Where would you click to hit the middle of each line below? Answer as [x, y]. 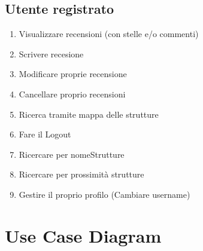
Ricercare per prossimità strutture [81, 174]
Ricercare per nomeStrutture [72, 154]
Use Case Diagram [83, 235]
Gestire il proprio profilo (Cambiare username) [104, 194]
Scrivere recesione [51, 53]
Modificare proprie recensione [73, 74]
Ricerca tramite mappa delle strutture [89, 114]
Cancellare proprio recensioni [72, 94]
